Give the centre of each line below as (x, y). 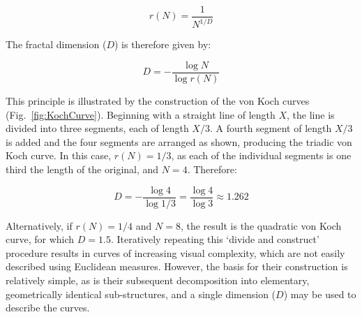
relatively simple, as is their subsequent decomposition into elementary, (158, 280)
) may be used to (320, 294)
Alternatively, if (39, 225)
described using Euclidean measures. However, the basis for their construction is (177, 266)
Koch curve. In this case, (59, 155)
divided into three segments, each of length (97, 128)
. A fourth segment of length (271, 128)
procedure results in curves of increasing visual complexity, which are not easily (175, 252)
